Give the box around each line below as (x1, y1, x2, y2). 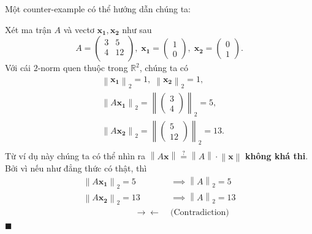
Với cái (5, 61, 31, 74)
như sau (122, 23, 152, 36)
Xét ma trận (5, 23, 51, 36)
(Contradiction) (170, 208, 229, 217)
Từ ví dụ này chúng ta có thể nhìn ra (5, 149, 146, 162)
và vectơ (63, 23, 94, 36)
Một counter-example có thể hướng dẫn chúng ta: (5, 2, 191, 15)
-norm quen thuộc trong (37, 61, 128, 74)
